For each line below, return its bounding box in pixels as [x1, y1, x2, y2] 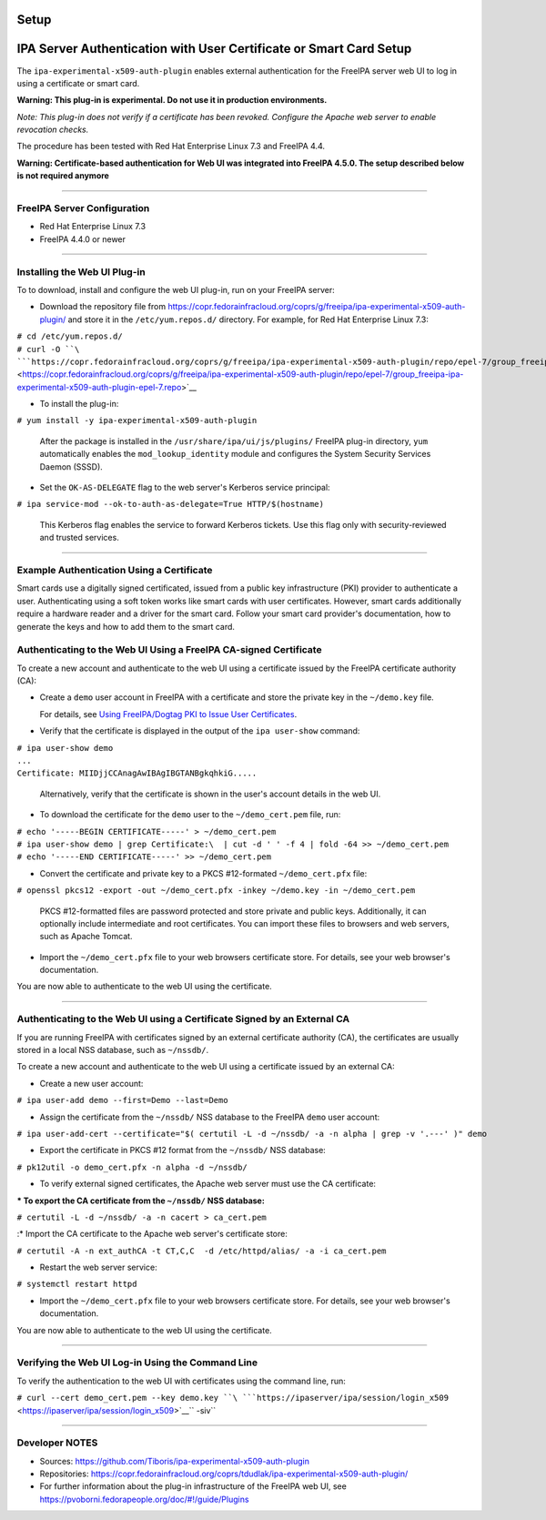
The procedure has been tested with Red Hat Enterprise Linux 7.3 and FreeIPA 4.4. [16, 141, 325, 152]
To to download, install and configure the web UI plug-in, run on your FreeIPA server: [16, 284, 336, 295]
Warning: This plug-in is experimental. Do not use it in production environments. [16, 95, 328, 106]
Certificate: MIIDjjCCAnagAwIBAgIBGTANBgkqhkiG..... [16, 768, 258, 778]
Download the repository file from [39, 301, 167, 312]
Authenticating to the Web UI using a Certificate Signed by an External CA [16, 1013, 350, 1026]
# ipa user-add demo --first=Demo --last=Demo [16, 1095, 228, 1106]
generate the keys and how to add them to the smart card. [16, 621, 236, 632]
